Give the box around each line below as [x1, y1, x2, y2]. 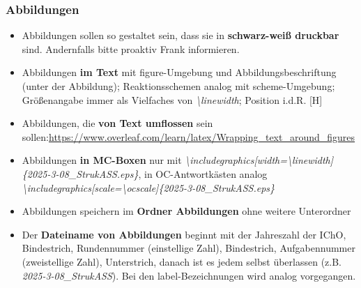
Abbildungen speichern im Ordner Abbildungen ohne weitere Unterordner [22, 204, 351, 218]
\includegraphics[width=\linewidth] [185, 153, 334, 167]
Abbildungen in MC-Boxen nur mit [22, 153, 182, 167]
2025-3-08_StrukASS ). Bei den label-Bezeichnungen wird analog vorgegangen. [22, 268, 356, 282]
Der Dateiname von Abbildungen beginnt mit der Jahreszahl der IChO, [22, 227, 346, 241]
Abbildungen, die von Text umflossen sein [22, 116, 213, 130]
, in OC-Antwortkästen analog [138, 166, 268, 181]
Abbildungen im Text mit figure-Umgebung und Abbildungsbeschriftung [22, 65, 337, 79]
